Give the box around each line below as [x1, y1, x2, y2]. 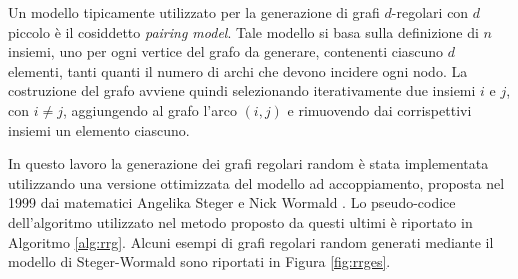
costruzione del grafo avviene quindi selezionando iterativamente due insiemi [8, 80, 476, 101]
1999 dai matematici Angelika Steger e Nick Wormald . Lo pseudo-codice [8, 192, 456, 213]
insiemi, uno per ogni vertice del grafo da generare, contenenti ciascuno [8, 41, 444, 62]
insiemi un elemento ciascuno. [8, 119, 190, 140]
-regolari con [391, 2, 469, 22]
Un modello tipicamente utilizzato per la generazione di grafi [8, 2, 380, 22]
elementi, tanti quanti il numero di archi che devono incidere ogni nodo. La [8, 60, 468, 81]
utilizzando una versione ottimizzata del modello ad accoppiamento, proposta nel [8, 172, 505, 193]
